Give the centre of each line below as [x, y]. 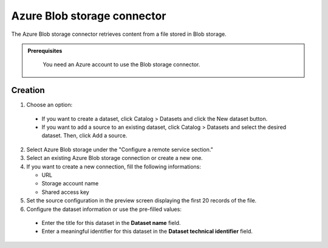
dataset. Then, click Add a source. [84, 136]
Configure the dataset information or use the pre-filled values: [104, 209]
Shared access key [65, 192]
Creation [28, 90]
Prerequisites [45, 50]
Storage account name [70, 184]
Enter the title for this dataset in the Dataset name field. [111, 222]
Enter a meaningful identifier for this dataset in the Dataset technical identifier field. [147, 232]
